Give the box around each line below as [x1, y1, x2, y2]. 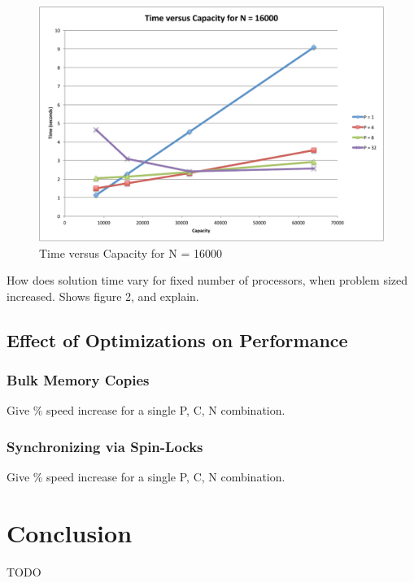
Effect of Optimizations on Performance [7, 327, 348, 352]
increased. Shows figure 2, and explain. [7, 287, 199, 304]
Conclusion [7, 516, 133, 549]
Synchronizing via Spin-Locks [7, 436, 203, 456]
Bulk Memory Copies [7, 370, 150, 390]
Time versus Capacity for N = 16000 [39, 244, 222, 261]
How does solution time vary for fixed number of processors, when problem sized [7, 272, 408, 289]
